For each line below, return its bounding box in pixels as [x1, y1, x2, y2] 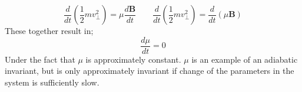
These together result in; [5, 25, 94, 36]
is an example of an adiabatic [191, 53, 298, 65]
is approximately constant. [85, 53, 181, 65]
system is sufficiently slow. [5, 76, 99, 88]
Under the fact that [5, 53, 75, 65]
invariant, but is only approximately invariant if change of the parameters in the [5, 64, 294, 77]
